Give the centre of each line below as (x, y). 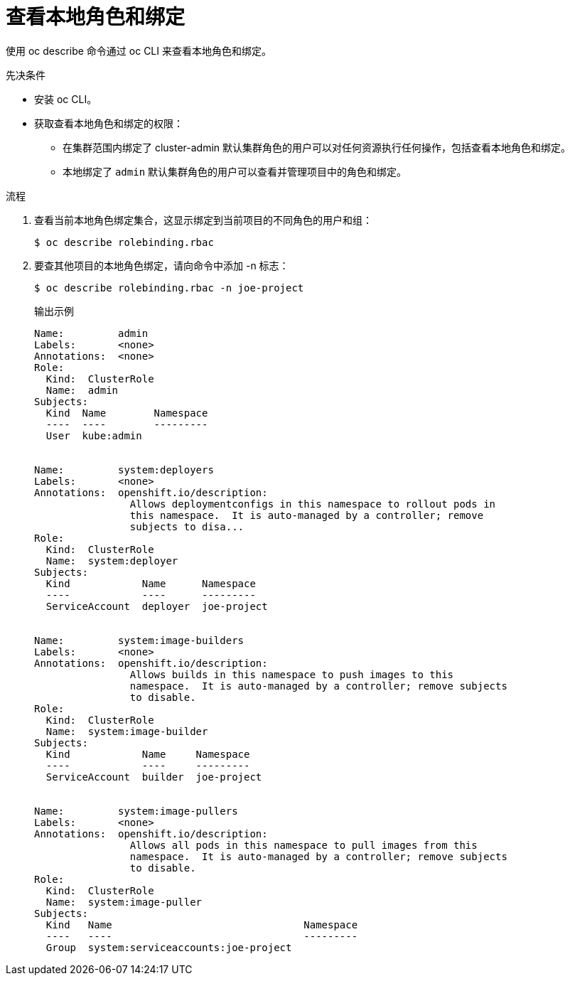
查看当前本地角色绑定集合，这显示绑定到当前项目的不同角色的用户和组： (203, 220)
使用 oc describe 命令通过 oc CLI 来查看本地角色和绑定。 (139, 50)
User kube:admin (94, 435)
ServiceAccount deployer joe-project (157, 606)
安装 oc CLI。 (66, 99)
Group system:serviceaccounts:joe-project (169, 947)
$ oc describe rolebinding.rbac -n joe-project (169, 288)
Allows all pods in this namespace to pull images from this (303, 845)
